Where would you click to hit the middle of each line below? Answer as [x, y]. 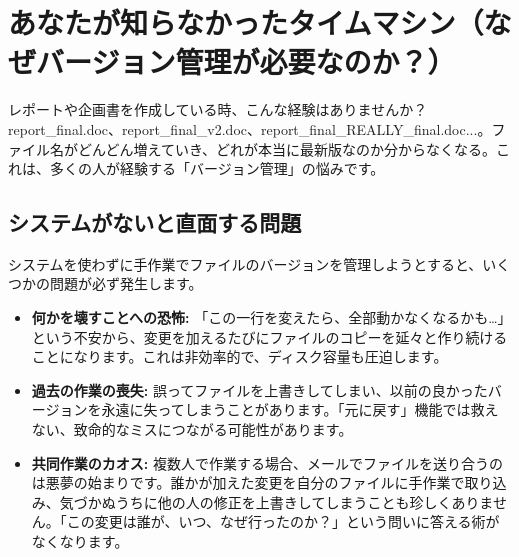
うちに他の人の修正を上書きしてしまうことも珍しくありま [304, 501]
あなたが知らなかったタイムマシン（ [246, 22]
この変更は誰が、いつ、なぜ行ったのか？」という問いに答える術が [283, 521]
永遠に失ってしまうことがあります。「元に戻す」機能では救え [300, 409]
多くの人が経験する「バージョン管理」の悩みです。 [217, 168]
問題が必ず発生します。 [126, 283]
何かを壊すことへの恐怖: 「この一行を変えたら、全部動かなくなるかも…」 [271, 317]
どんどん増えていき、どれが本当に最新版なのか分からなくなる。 [286, 148]
